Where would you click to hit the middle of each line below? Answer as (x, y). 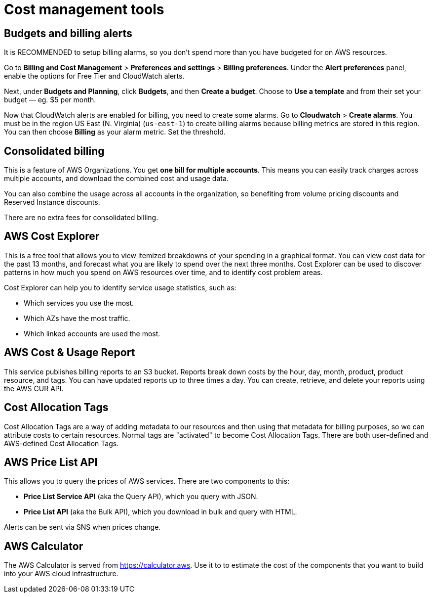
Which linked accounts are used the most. (92, 333)
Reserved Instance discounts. (52, 202)
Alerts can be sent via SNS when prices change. (82, 527)
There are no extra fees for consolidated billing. (81, 218)
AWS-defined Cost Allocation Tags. (61, 443)
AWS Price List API (51, 462)
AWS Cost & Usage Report (70, 353)
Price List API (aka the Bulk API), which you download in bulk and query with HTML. (160, 512)
